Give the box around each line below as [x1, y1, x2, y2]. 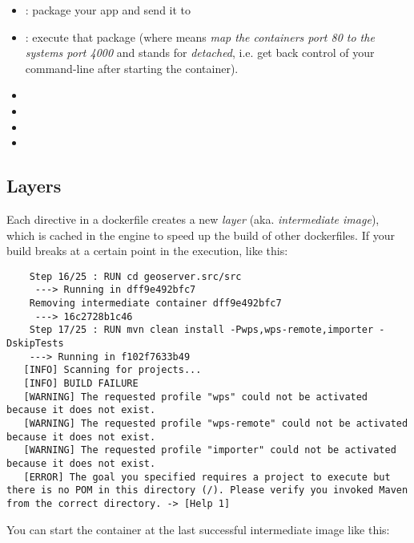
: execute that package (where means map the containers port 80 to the [25, 28, 375, 45]
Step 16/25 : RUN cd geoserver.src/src [29, 270, 242, 282]
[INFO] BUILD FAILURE [23, 377, 139, 389]
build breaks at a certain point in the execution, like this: [6, 242, 288, 259]
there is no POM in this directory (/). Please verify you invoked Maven [6, 484, 408, 496]
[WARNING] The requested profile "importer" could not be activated [23, 444, 396, 456]
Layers [6, 173, 62, 198]
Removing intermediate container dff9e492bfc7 [29, 298, 282, 310]
